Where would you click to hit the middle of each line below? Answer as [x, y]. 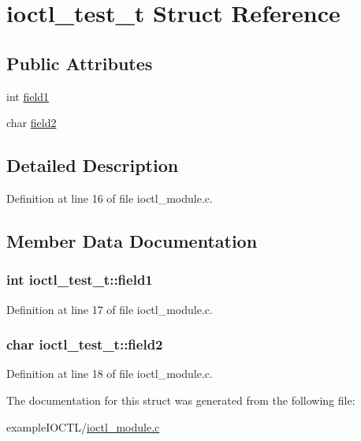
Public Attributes [80, 63]
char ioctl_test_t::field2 [85, 344]
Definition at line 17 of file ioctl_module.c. [110, 309]
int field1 [28, 96]
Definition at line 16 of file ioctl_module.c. [110, 198]
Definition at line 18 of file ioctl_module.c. [110, 374]
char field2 [32, 123]
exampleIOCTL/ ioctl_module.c [83, 426]
